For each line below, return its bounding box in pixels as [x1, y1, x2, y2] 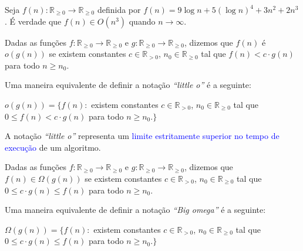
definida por [97, 4, 141, 15]
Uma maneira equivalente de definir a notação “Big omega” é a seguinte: [5, 203, 266, 216]
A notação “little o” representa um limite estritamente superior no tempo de [5, 130, 280, 142]
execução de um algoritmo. [5, 141, 101, 153]
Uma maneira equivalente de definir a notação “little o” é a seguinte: [5, 79, 251, 91]
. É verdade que [5, 15, 62, 27]
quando [129, 15, 156, 27]
